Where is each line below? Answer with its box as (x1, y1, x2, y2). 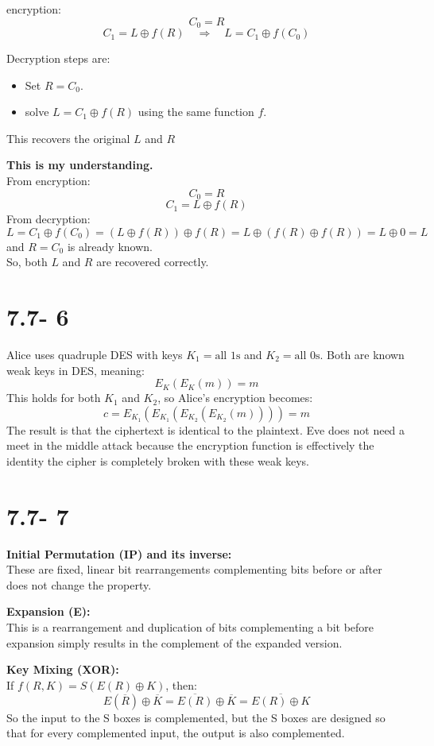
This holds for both (6, 389, 101, 406)
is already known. (67, 238, 153, 254)
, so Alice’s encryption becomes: (157, 389, 313, 406)
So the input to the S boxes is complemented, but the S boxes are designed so (6, 709, 386, 725)
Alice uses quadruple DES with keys (6, 346, 183, 362)
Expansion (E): (6, 603, 91, 620)
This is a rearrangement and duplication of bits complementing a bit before (6, 619, 374, 636)
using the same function (138, 103, 254, 120)
